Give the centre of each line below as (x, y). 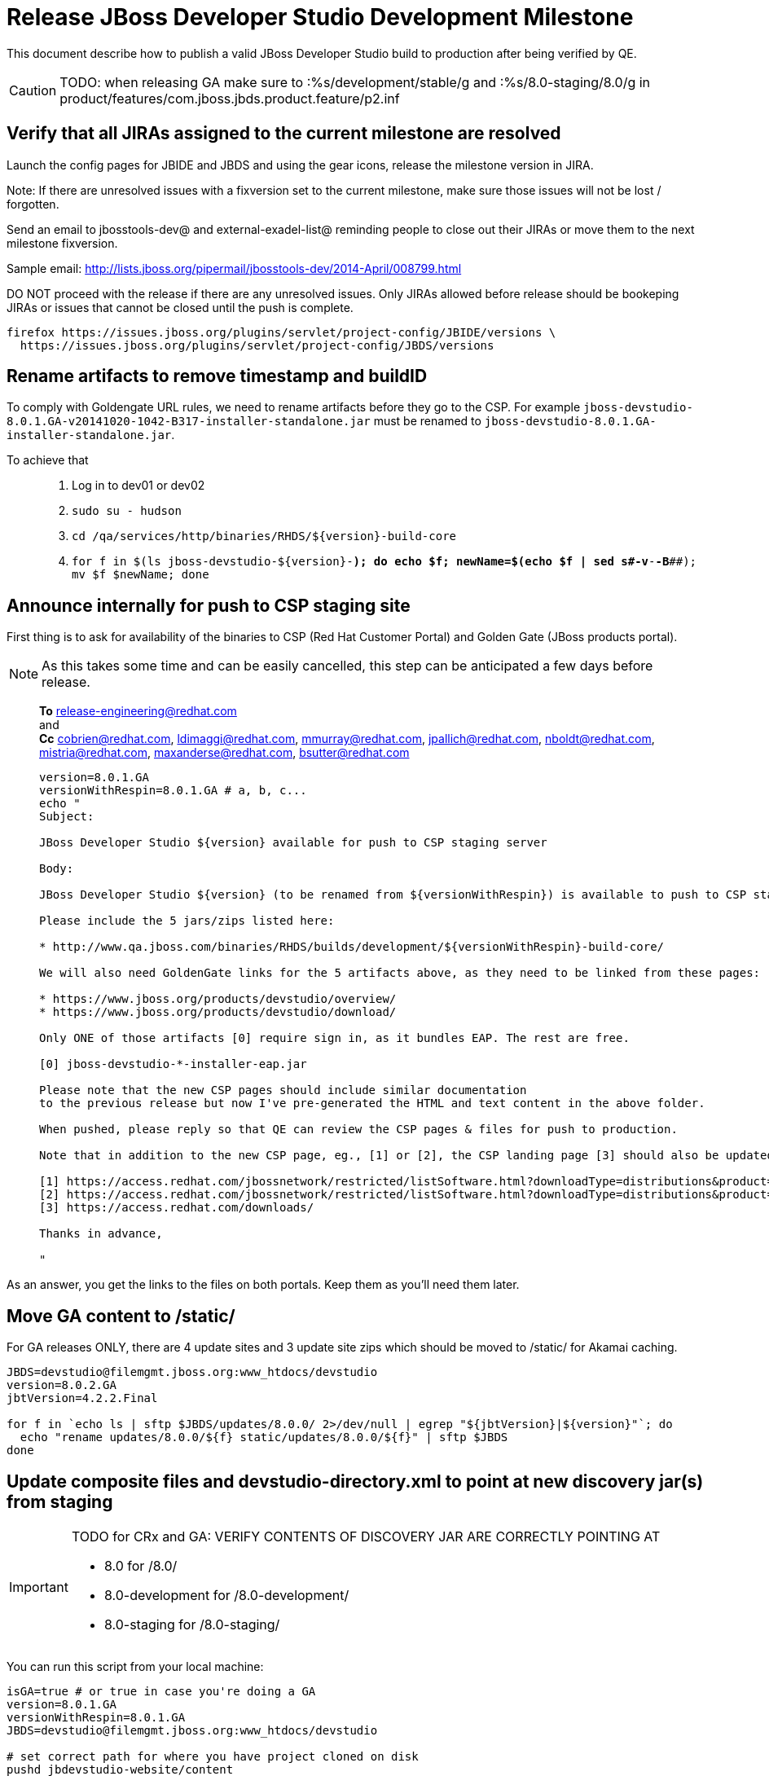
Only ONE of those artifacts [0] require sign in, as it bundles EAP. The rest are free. (334, 1038)
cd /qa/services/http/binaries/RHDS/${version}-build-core (264, 536)
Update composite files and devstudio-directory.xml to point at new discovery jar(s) (355, 1481)
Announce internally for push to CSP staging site (209, 605)
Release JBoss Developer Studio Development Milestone (320, 17)
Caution (33, 90)
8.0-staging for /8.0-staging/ (192, 1624)
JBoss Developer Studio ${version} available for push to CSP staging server (293, 843)
